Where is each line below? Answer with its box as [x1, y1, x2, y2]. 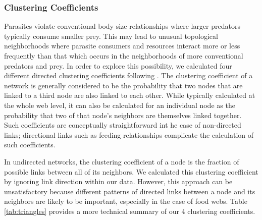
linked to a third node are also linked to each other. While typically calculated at [4, 90, 255, 100]
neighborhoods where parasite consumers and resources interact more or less [4, 40, 240, 51]
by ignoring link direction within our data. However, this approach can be [4, 176, 233, 187]
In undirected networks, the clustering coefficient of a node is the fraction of [4, 156, 239, 167]
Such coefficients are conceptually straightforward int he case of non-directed [4, 120, 241, 130]
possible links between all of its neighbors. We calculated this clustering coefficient [4, 166, 258, 177]
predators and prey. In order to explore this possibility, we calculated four [4, 60, 232, 71]
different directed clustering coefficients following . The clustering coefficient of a [4, 70, 253, 81]
